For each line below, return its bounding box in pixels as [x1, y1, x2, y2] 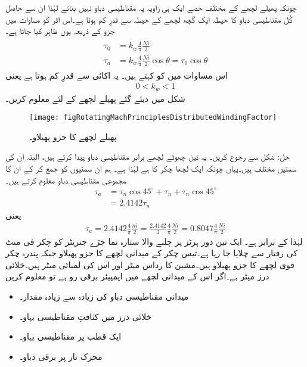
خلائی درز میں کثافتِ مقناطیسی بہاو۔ [19, 310, 152, 322]
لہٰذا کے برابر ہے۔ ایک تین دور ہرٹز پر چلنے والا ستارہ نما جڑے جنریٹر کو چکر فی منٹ [5, 235, 303, 247]
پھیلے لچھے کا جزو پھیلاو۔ [29, 130, 117, 142]
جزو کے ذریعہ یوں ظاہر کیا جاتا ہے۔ [5, 24, 115, 37]
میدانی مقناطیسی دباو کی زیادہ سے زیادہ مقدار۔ [19, 290, 189, 303]
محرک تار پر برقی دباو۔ [19, 350, 103, 362]
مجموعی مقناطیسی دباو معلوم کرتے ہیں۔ [5, 173, 126, 186]
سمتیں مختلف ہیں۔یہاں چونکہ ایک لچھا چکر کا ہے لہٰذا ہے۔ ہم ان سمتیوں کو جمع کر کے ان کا [5, 162, 296, 175]
